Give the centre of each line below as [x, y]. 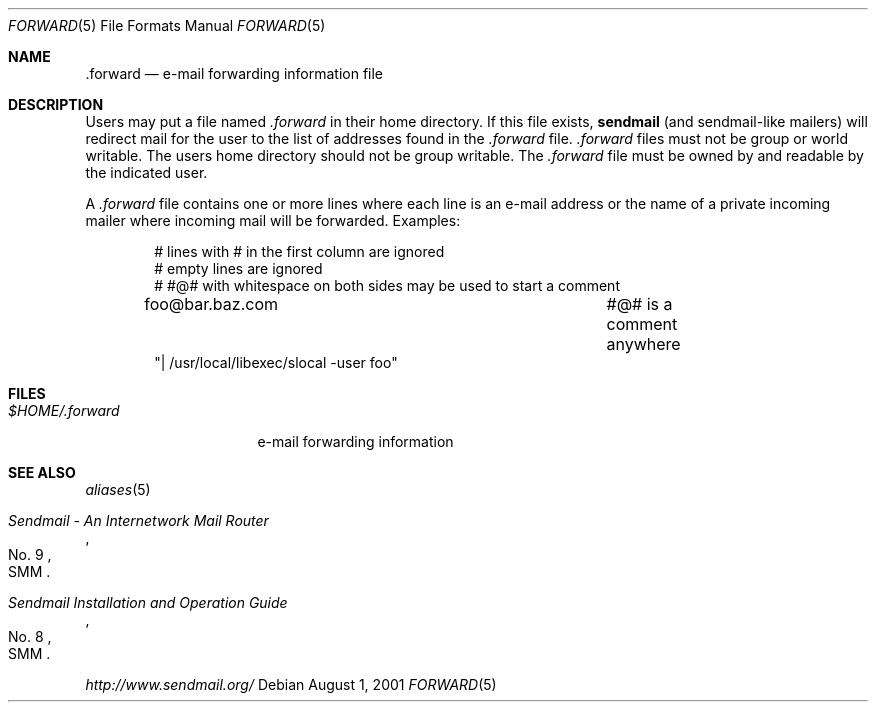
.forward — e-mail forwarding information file [234, 73]
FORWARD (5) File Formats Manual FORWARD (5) [167, 25]
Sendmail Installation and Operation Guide [148, 602]
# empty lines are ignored [238, 268]
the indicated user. [146, 172]
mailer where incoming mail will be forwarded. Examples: [273, 220]
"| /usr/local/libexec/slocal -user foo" [276, 362]
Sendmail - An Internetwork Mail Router [138, 520]
